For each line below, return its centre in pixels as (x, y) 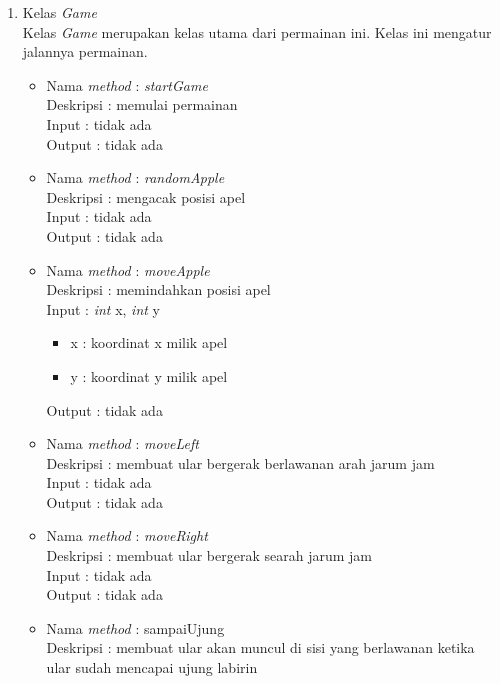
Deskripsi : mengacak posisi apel (146, 196)
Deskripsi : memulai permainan (142, 104)
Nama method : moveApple (128, 269)
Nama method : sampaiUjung (135, 627)
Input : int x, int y (103, 308)
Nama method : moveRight (127, 535)
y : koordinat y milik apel (149, 375)
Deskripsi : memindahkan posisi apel (158, 289)
